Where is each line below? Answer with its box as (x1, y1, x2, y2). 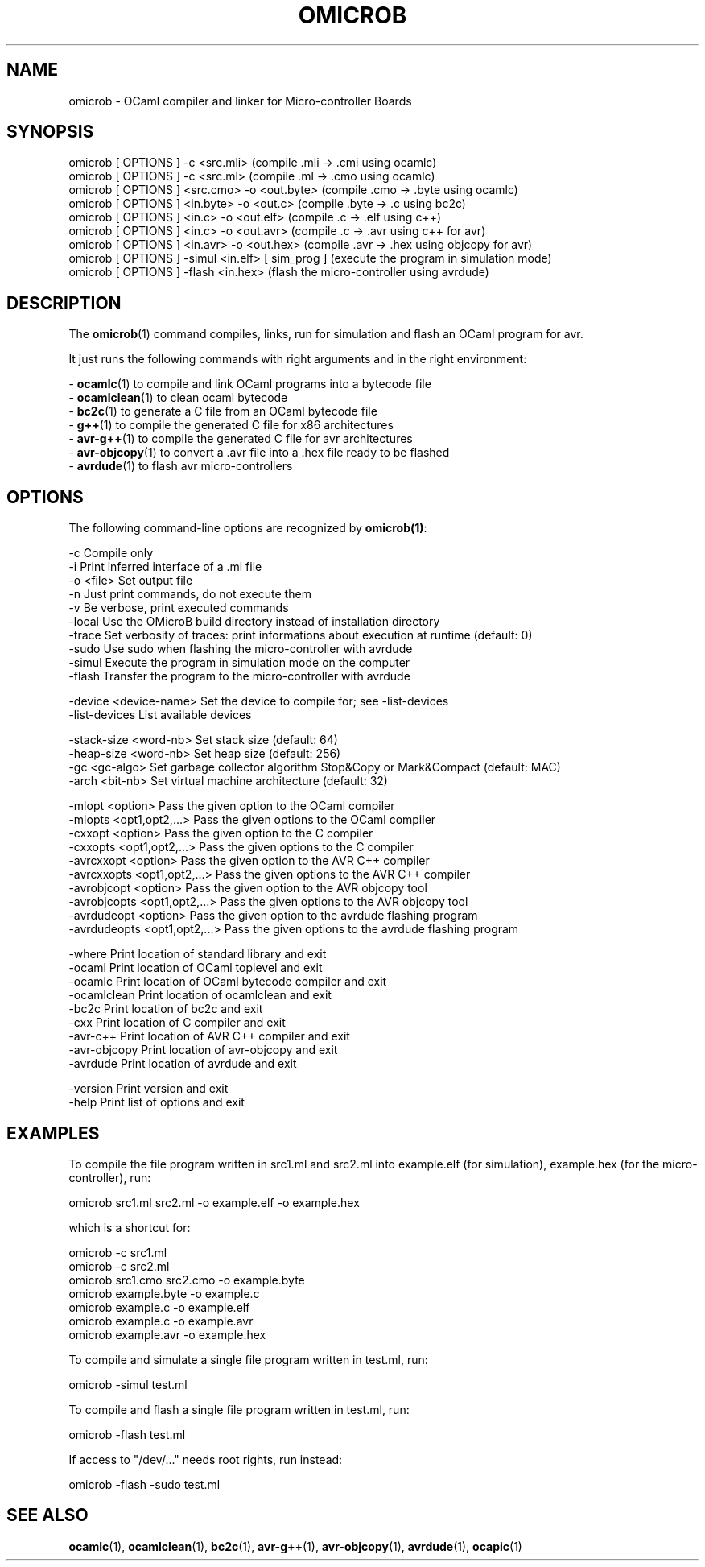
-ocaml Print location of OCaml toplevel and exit (68, 961, 323, 975)
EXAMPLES (6, 1123, 100, 1143)
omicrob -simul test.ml (68, 1377, 188, 1391)
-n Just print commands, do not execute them (68, 587, 311, 602)
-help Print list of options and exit (68, 1095, 245, 1110)
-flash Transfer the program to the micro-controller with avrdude (68, 669, 410, 684)
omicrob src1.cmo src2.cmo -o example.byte (68, 1272, 305, 1287)
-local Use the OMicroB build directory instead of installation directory (68, 614, 440, 629)
